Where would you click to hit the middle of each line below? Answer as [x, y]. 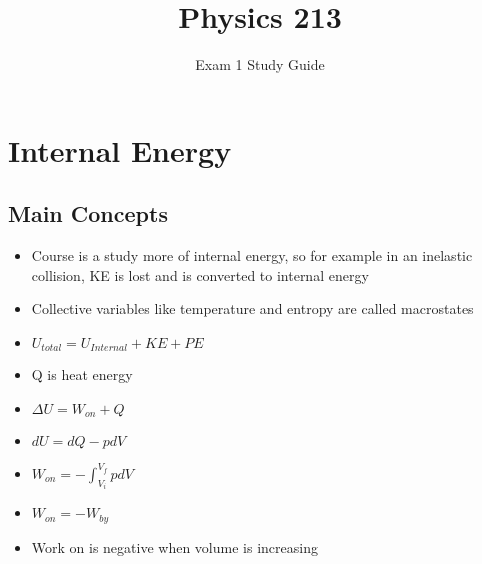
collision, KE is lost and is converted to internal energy [200, 274]
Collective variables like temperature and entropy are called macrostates [252, 308]
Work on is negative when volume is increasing [174, 546]
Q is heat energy [82, 374]
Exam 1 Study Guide [260, 64]
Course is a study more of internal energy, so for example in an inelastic [252, 255]
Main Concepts [88, 213]
